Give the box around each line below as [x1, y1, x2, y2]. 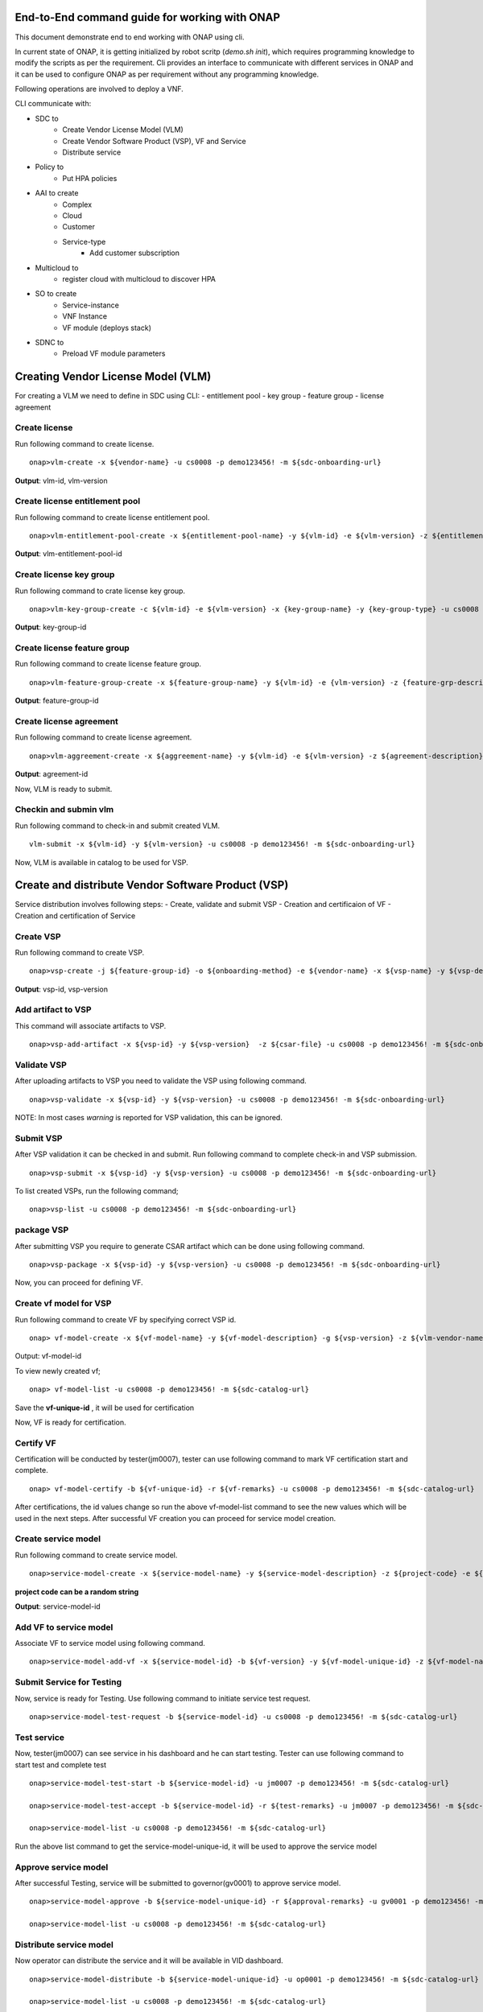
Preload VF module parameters [62, 348, 166, 358]
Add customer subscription [89, 248, 180, 258]
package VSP [14, 1224, 69, 1235]
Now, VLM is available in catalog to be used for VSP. [14, 857, 188, 867]
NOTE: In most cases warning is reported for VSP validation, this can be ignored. [14, 1113, 283, 1123]
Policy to [35, 162, 64, 172]
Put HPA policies [62, 173, 118, 183]
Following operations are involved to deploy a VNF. [14, 85, 184, 94]
